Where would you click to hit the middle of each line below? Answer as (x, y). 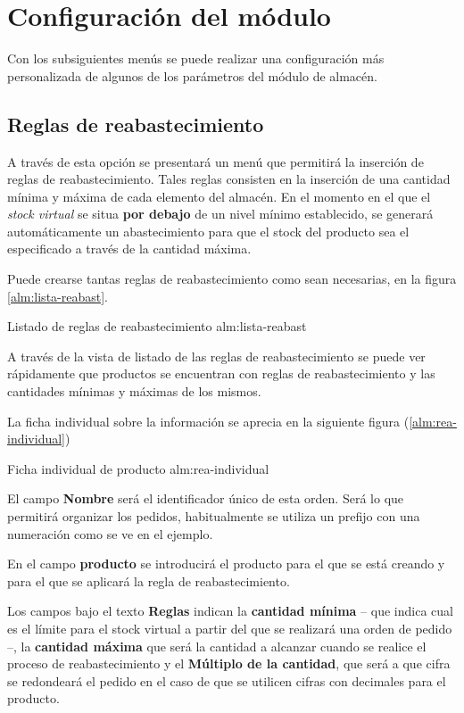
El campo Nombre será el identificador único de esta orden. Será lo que (206, 498)
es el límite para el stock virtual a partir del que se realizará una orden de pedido (230, 628)
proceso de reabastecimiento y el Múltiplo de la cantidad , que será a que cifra (229, 663)
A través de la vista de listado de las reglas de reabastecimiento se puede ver (216, 356)
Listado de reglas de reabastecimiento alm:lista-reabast (157, 326)
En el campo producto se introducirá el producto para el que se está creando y (226, 564)
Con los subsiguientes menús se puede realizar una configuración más (196, 58)
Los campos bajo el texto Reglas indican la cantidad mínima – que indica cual (230, 611)
